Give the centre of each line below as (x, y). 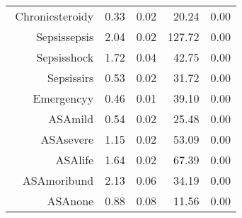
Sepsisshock (65, 57)
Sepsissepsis (65, 36)
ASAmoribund (58, 180)
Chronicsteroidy (54, 16)
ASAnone (70, 201)
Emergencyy (63, 98)
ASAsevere (67, 139)
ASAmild (71, 119)
